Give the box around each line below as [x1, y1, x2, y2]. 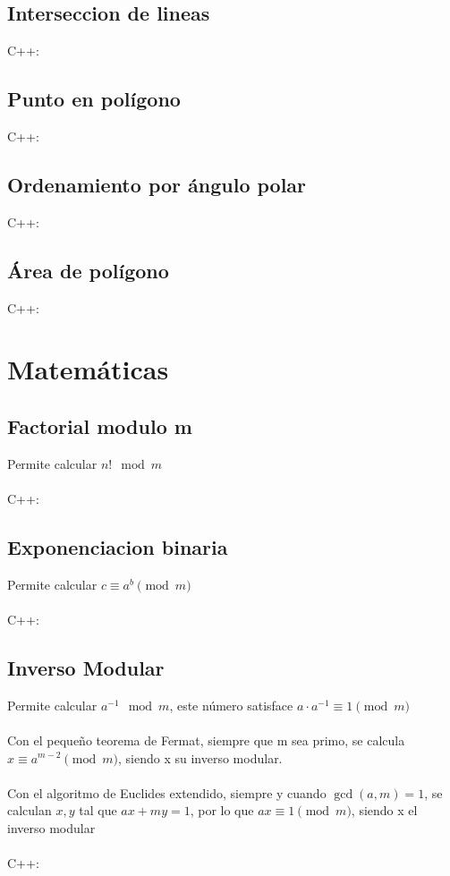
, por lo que [190, 801, 254, 820]
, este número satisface [169, 695, 293, 714]
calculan [7, 801, 52, 820]
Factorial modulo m [7, 412, 192, 439]
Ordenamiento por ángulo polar [7, 170, 307, 198]
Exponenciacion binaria [7, 532, 228, 560]
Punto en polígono [7, 85, 181, 113]
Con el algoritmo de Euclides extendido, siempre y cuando [7, 783, 327, 802]
